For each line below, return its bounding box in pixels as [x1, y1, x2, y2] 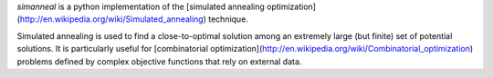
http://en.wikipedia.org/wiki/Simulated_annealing [19, 14, 205, 24]
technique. [208, 14, 248, 24]
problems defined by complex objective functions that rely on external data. [16, 55, 302, 67]
